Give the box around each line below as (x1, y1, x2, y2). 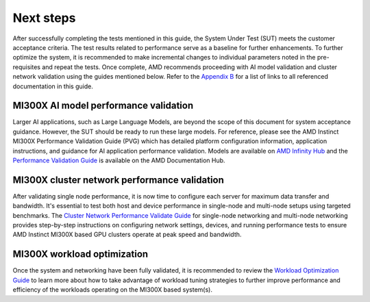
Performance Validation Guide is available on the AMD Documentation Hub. (12, 156, 225, 164)
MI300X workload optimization (12, 249, 149, 260)
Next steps (12, 10, 76, 25)
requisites (12, 62, 41, 71)
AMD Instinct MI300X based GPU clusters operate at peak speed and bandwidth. (12, 230, 242, 239)
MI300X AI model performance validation (12, 100, 194, 112)
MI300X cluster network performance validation (12, 174, 224, 186)
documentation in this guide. (12, 82, 94, 90)
